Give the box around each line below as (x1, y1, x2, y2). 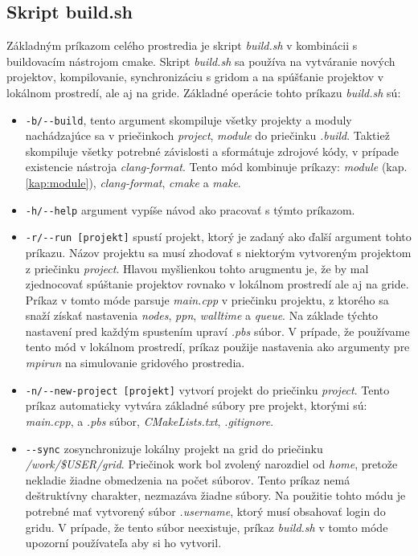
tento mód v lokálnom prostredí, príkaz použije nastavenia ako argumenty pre (25, 338, 410, 355)
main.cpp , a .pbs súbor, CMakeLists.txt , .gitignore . (25, 412, 274, 429)
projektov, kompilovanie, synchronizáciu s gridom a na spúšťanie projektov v (6, 68, 384, 85)
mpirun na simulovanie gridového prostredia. (25, 354, 245, 371)
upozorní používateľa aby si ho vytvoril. (25, 534, 222, 551)
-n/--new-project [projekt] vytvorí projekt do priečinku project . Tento (25, 381, 390, 398)
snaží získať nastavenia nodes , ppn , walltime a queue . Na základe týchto (25, 307, 379, 324)
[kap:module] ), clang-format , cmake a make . (25, 174, 241, 191)
